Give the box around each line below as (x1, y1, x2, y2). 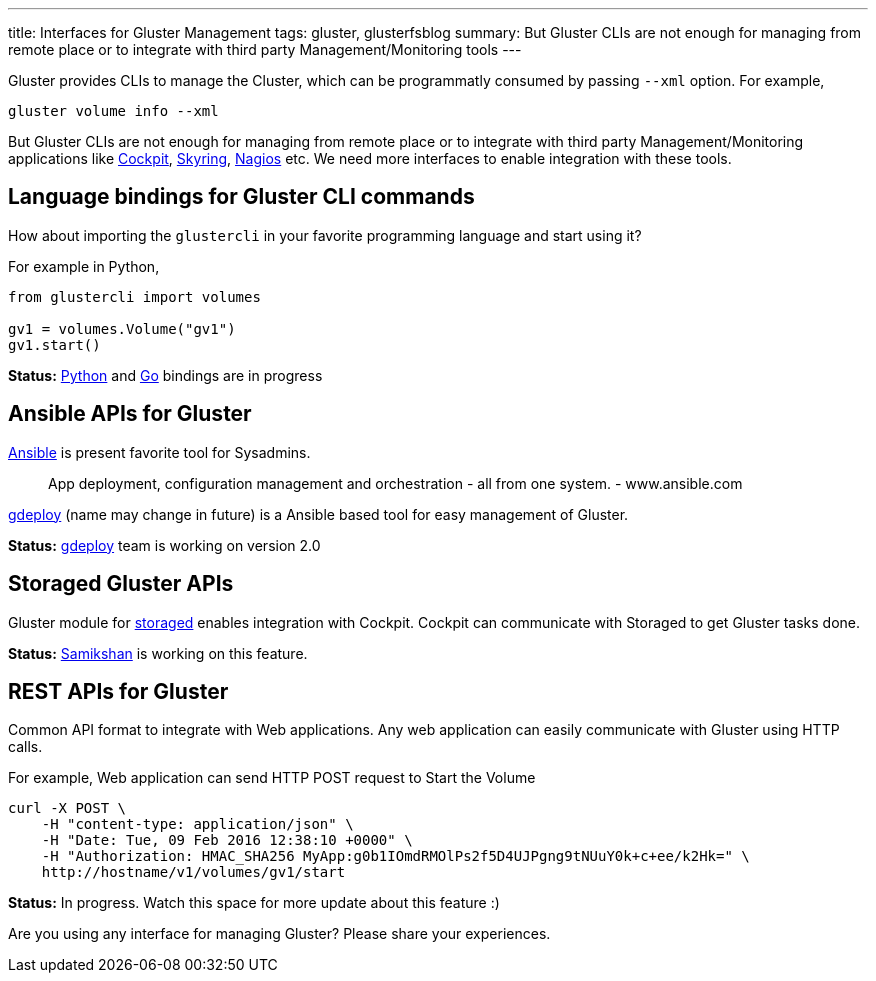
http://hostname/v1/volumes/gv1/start (41, 864, 346, 881)
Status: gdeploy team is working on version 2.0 (8, 536, 321, 554)
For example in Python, (8, 257, 160, 275)
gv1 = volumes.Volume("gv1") (8, 320, 236, 337)
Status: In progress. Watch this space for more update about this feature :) (8, 894, 500, 912)
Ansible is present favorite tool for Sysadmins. (8, 443, 311, 461)
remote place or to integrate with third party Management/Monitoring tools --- (8, 41, 522, 58)
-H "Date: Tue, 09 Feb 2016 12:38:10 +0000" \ (41, 832, 413, 849)
